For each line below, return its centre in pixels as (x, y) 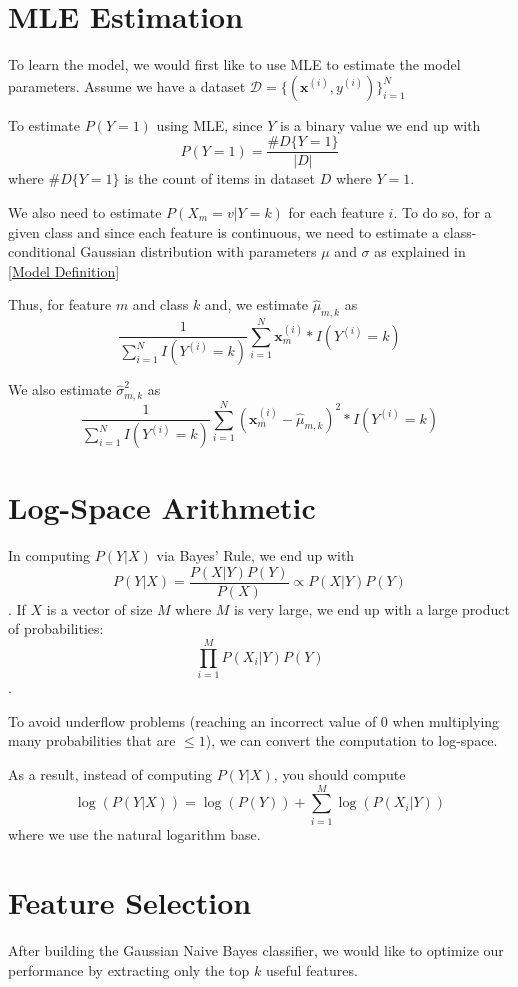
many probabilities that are (92, 740)
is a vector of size (99, 608)
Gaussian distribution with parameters (198, 251)
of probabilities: (56, 628)
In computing (49, 555)
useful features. (311, 969)
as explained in (420, 251)
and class (160, 304)
